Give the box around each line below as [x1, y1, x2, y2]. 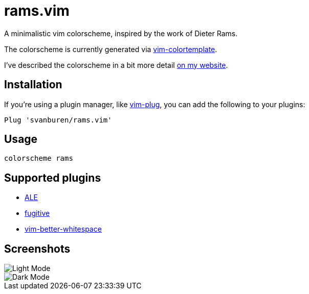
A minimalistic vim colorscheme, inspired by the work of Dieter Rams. [4, 29, 238, 38]
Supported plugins [4, 171, 101, 184]
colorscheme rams [4, 154, 73, 163]
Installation [4, 78, 62, 91]
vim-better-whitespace [25, 225, 102, 234]
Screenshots [4, 242, 71, 255]
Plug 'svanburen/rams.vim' [4, 115, 112, 124]
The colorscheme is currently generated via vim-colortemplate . [4, 44, 217, 54]
